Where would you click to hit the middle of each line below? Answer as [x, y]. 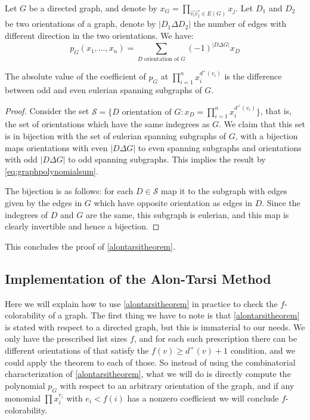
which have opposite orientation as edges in [173, 203]
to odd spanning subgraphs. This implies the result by [167, 159]
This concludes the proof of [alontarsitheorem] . [90, 246]
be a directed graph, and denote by [93, 8]
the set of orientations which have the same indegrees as [107, 124]
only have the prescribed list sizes [66, 338]
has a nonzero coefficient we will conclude [203, 398]
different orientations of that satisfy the [77, 350]
